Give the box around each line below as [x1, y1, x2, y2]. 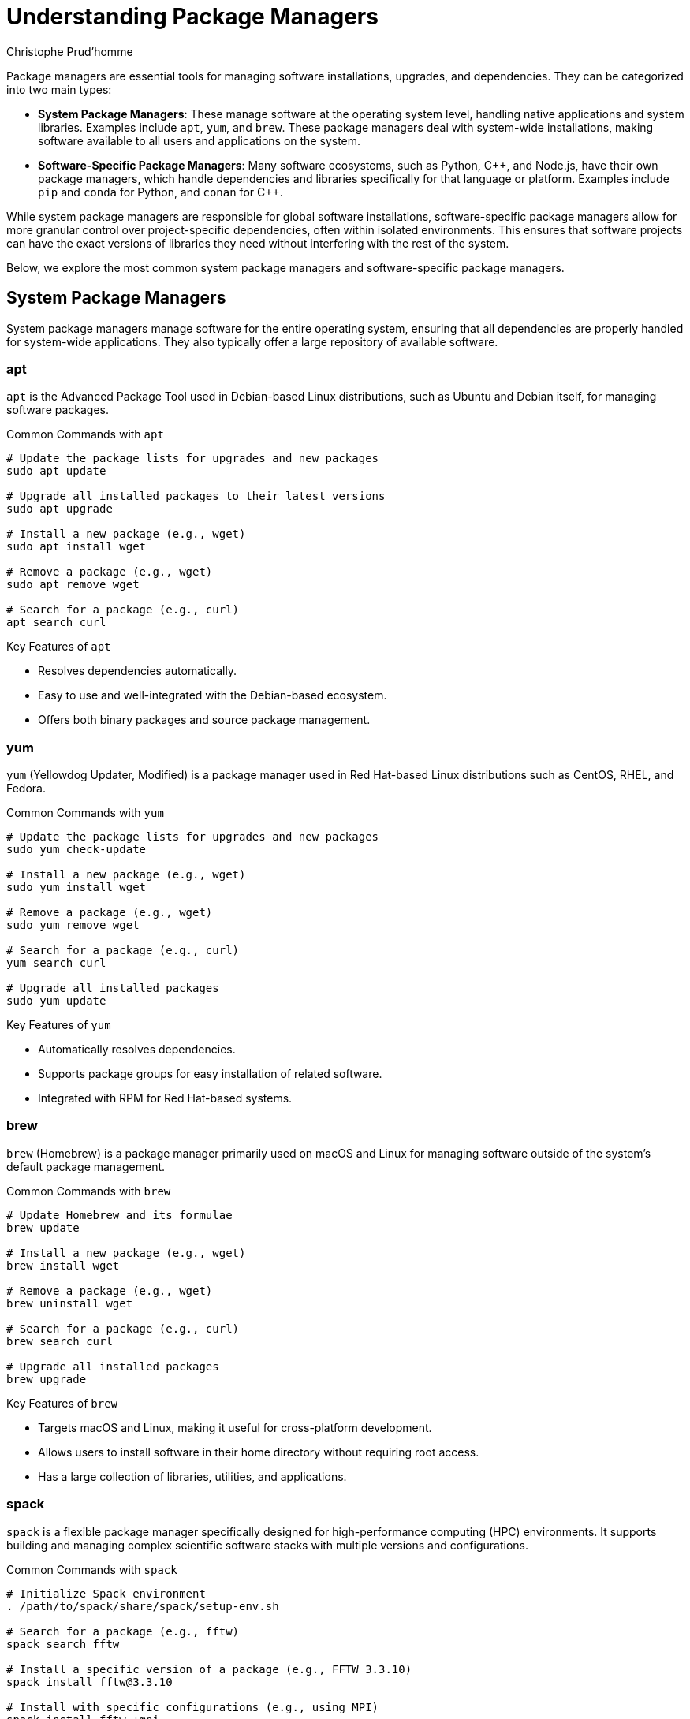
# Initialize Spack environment [6, 1587, 206, 1600]
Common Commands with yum [6, 806, 164, 820]
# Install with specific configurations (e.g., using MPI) [6, 1700, 379, 1713]
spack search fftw [6, 1637, 120, 1650]
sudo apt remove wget [6, 578, 140, 591]
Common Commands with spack [6, 1562, 177, 1576]
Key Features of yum [6, 1018, 111, 1032]
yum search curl [6, 956, 106, 970]
